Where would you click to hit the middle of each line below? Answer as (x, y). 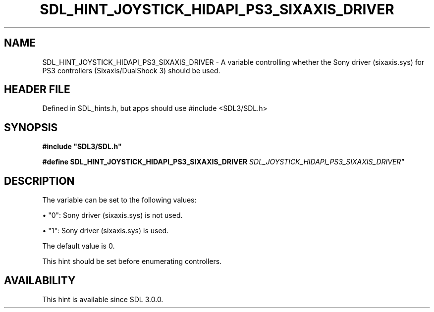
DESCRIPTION (39, 181)
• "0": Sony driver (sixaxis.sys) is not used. (112, 215)
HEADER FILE (37, 90)
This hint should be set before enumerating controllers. (132, 261)
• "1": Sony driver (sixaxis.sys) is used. (106, 231)
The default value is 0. (79, 246)
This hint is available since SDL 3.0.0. (103, 299)
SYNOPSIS (31, 127)
